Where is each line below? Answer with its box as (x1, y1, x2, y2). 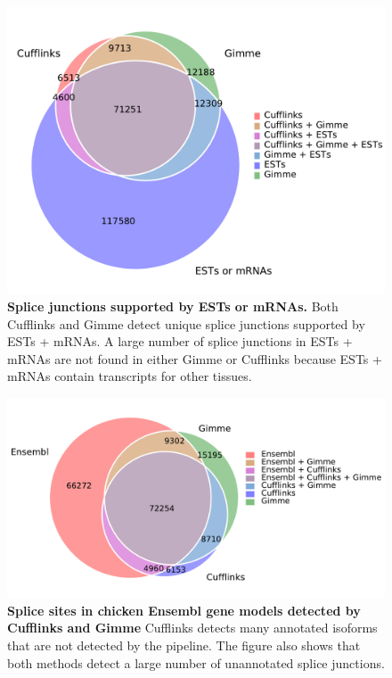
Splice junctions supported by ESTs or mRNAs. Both (7, 296, 339, 315)
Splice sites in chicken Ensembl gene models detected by (7, 600, 361, 619)
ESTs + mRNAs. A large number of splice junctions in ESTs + (7, 332, 353, 351)
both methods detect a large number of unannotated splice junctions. (7, 653, 385, 672)
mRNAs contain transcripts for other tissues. (7, 367, 252, 385)
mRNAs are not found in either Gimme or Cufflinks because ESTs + (7, 349, 382, 368)
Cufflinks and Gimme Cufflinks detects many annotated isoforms (7, 618, 378, 637)
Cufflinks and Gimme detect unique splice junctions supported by (7, 314, 365, 333)
